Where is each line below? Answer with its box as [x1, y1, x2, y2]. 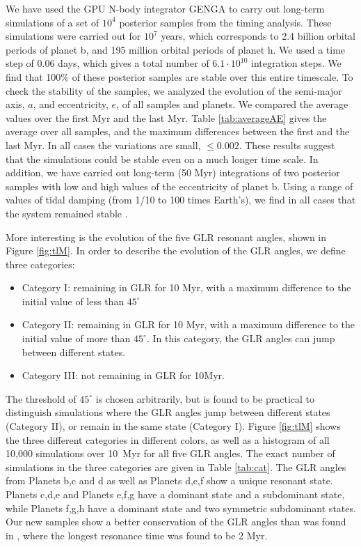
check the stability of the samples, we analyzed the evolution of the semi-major [6, 83, 342, 98]
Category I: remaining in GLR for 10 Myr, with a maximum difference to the [22, 280, 351, 295]
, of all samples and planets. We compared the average [116, 97, 348, 111]
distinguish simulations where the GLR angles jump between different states [6, 405, 330, 419]
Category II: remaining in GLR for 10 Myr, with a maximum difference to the [22, 317, 355, 332]
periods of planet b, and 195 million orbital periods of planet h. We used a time [6, 42, 346, 56]
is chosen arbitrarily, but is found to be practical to [95, 391, 315, 406]
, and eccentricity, [33, 97, 109, 111]
